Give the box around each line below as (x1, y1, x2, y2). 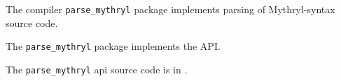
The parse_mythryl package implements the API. (6, 39, 221, 53)
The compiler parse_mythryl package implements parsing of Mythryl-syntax (6, 2, 335, 16)
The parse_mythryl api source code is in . (6, 62, 188, 76)
